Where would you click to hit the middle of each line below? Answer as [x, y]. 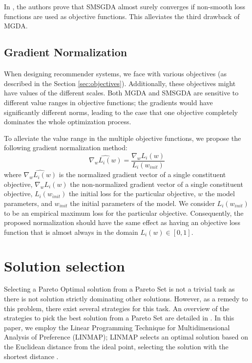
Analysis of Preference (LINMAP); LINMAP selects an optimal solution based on [126, 337]
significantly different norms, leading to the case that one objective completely [121, 112]
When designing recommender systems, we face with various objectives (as [115, 74]
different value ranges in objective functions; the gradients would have [108, 102]
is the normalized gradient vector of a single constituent [142, 174]
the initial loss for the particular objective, [132, 193]
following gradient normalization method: [66, 147]
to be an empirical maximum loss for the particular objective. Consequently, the [124, 213]
